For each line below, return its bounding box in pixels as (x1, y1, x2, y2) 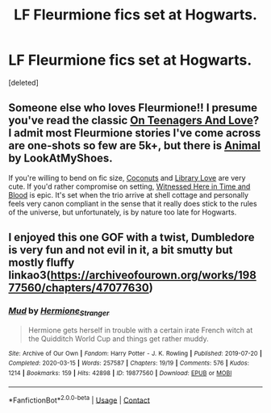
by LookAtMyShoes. (8, 152, 113, 165)
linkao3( (8, 269, 51, 282)
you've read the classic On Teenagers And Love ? (8, 114, 260, 127)
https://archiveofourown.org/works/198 (50, 269, 256, 282)
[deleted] (8, 77, 39, 87)
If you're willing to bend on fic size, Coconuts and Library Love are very (8, 173, 246, 182)
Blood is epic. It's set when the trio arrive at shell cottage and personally (8, 190, 248, 199)
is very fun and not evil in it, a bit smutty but (8, 244, 233, 257)
